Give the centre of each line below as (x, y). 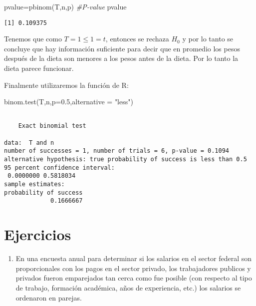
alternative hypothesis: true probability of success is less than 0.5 (126, 159)
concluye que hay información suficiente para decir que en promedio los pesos (122, 48)
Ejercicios (38, 234)
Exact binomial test (52, 126)
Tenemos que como (33, 39)
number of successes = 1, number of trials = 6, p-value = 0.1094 (117, 151)
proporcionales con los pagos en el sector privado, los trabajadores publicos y (133, 268)
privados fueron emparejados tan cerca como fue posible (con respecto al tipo (134, 278)
